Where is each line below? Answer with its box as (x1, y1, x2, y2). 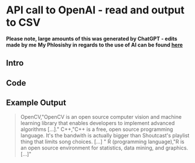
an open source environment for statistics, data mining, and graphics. (20, 144, 189, 151)
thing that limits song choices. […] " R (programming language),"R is (20, 138, 184, 145)
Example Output (6, 98, 66, 108)
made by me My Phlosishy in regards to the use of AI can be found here (6, 41, 183, 48)
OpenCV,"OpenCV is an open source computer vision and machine (20, 113, 182, 120)
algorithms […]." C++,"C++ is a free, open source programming (20, 126, 173, 133)
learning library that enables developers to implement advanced (20, 119, 175, 126)
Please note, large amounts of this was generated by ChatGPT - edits (6, 35, 177, 42)
